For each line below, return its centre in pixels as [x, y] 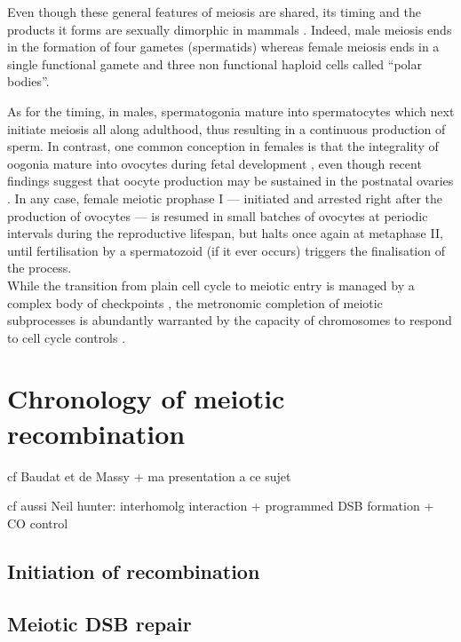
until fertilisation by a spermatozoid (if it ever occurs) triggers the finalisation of [226, 250]
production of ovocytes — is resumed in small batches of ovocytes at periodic [218, 215]
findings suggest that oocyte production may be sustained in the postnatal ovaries [230, 181]
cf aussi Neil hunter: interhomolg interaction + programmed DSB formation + [221, 506]
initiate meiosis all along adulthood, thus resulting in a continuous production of [227, 128]
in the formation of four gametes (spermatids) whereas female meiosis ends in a [223, 47]
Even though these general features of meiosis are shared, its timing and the [214, 12]
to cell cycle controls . [67, 337]
